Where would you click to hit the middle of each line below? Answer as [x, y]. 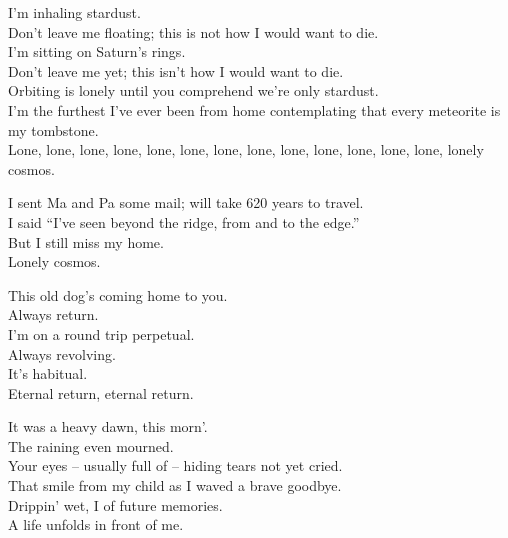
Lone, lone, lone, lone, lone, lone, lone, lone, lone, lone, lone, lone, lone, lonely [246, 149]
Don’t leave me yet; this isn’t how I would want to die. [176, 70]
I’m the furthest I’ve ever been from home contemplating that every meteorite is [254, 109]
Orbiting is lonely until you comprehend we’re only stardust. [193, 90]
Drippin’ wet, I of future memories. [115, 504]
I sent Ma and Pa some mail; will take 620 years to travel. [186, 202]
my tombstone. [53, 129]
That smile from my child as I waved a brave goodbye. [175, 485]
